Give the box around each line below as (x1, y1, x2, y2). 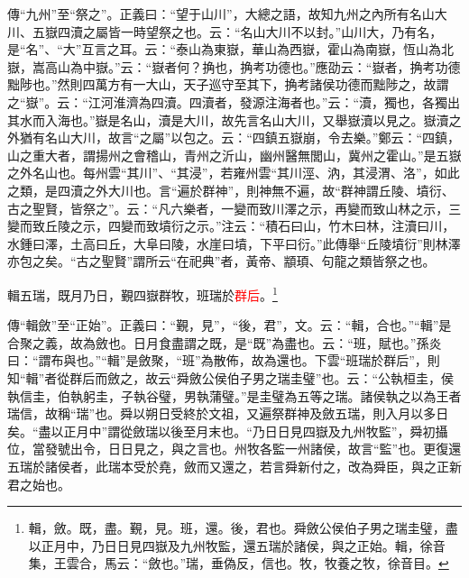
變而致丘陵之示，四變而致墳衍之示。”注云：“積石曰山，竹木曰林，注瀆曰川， (7, 216, 455, 235)
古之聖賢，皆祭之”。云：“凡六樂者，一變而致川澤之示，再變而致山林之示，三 (7, 198, 462, 217)
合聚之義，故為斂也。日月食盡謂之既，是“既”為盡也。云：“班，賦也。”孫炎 (7, 333, 442, 352)
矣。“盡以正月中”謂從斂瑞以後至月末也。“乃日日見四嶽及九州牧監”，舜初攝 (7, 421, 448, 440)
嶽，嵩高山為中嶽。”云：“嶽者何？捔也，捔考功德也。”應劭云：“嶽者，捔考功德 (7, 57, 461, 76)
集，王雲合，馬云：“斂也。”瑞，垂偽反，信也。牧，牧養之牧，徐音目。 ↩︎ (28, 554, 449, 573)
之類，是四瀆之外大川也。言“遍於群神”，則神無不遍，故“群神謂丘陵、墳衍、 (7, 180, 455, 199)
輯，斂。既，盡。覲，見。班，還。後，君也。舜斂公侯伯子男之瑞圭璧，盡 (28, 518, 458, 537)
